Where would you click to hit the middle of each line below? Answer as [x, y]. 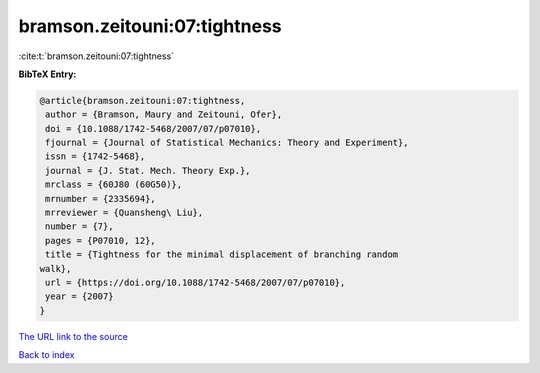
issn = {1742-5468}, [95, 156]
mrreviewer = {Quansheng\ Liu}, [124, 213]
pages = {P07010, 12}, [101, 240]
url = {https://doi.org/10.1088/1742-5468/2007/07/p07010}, [195, 282]
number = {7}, [79, 226]
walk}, [55, 268]
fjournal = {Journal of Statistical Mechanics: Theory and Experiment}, [227, 143]
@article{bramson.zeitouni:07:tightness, [142, 100]
